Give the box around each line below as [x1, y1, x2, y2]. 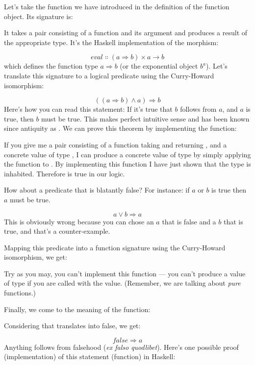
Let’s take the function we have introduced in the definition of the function [4, 1, 229, 11]
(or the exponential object [120, 61, 198, 71]
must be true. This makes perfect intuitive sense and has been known [41, 113, 250, 123]
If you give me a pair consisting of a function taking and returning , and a [4, 139, 227, 149]
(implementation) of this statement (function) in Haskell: [4, 351, 176, 362]
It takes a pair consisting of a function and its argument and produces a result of [4, 27, 248, 38]
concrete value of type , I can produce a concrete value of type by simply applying [4, 149, 251, 159]
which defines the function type [4, 61, 98, 71]
